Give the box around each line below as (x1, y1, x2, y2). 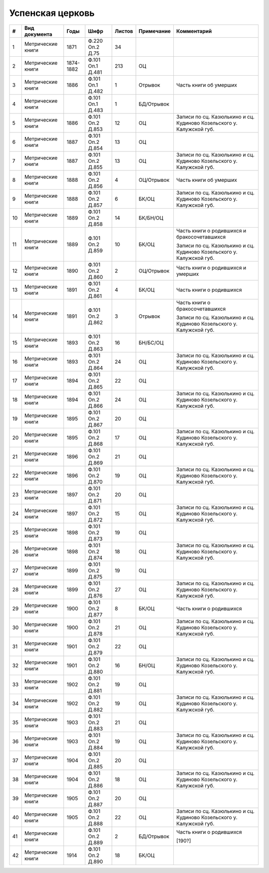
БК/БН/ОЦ (138, 214, 164, 221)
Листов (115, 27, 133, 34)
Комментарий (176, 27, 212, 34)
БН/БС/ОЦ (138, 339, 164, 346)
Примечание (138, 27, 171, 34)
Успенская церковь (9, 7, 95, 18)
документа (24, 30, 52, 37)
